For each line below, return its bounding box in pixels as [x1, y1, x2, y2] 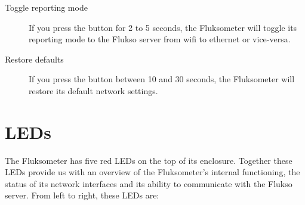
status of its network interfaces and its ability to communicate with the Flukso [5, 177, 292, 190]
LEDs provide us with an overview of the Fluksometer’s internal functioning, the [5, 166, 300, 178]
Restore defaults [5, 52, 64, 65]
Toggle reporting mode [5, 1, 88, 13]
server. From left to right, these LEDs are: [5, 189, 159, 201]
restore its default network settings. [29, 84, 158, 97]
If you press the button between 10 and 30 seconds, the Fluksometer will [29, 73, 295, 85]
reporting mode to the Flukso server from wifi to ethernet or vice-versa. [29, 33, 291, 45]
